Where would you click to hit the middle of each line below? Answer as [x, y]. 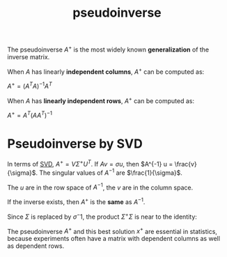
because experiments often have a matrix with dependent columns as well [114, 239]
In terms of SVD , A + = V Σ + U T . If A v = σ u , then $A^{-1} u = [90, 164]
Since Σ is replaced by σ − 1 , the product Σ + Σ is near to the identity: [102, 216]
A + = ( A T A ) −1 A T [30, 86]
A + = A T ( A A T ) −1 [30, 115]
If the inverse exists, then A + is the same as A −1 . [76, 201]
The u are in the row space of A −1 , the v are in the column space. [100, 187]
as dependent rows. [36, 246]
